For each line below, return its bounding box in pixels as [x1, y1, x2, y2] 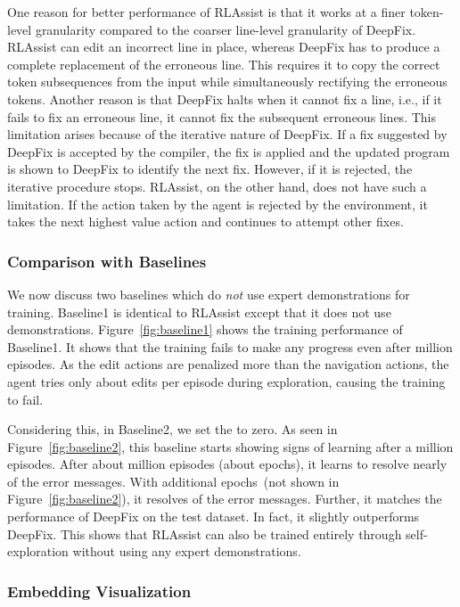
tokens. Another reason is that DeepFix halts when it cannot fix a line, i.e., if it [7, 89, 442, 108]
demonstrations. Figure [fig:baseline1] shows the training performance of [7, 320, 403, 339]
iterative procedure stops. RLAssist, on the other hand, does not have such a [7, 176, 427, 195]
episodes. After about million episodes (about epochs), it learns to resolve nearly [7, 455, 448, 473]
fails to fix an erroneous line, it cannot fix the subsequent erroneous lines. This [7, 107, 436, 126]
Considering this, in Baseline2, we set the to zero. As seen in [7, 420, 338, 439]
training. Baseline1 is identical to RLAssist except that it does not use [7, 302, 391, 321]
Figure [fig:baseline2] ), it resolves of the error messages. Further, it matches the [7, 489, 442, 508]
